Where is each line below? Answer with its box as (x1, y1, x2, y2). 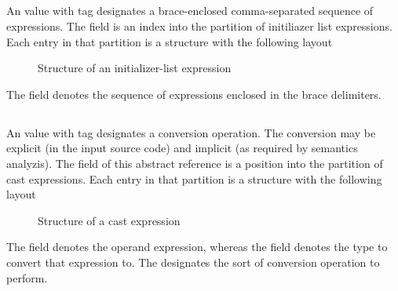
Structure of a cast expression (38, 212, 181, 228)
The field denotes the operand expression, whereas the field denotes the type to (6, 238, 388, 255)
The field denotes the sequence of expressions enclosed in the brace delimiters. (6, 85, 382, 102)
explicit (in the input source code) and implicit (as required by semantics (6, 140, 358, 156)
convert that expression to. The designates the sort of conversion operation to (6, 253, 380, 270)
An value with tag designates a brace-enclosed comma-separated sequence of (6, 2, 374, 19)
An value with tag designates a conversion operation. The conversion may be (6, 124, 376, 140)
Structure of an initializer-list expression (38, 60, 232, 76)
